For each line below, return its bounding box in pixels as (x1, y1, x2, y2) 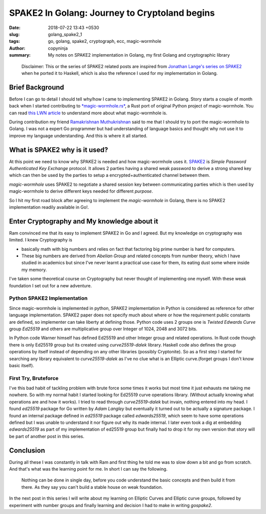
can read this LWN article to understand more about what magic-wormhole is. (9, 110, 167, 116)
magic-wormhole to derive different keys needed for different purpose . (9, 188, 153, 194)
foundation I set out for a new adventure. (9, 282, 92, 288)
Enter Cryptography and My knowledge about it (9, 217, 159, 225)
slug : (9, 31, 20, 37)
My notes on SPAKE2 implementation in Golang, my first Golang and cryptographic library (48, 52, 230, 58)
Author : (9, 45, 26, 51)
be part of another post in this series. (9, 433, 85, 439)
